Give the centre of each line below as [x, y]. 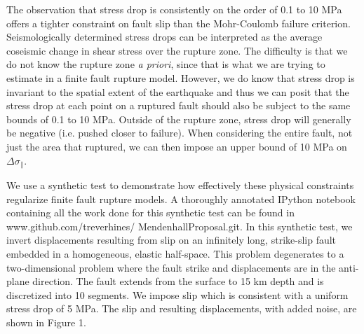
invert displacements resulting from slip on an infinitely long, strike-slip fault [171, 240]
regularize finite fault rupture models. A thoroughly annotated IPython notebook [181, 199]
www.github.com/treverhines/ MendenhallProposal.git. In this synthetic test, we [180, 226]
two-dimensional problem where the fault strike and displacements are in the [171, 267]
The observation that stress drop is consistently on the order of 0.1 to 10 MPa [174, 9]
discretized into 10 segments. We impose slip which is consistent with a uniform [177, 294]
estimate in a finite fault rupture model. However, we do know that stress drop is [181, 77]
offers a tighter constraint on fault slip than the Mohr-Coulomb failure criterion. [178, 23]
